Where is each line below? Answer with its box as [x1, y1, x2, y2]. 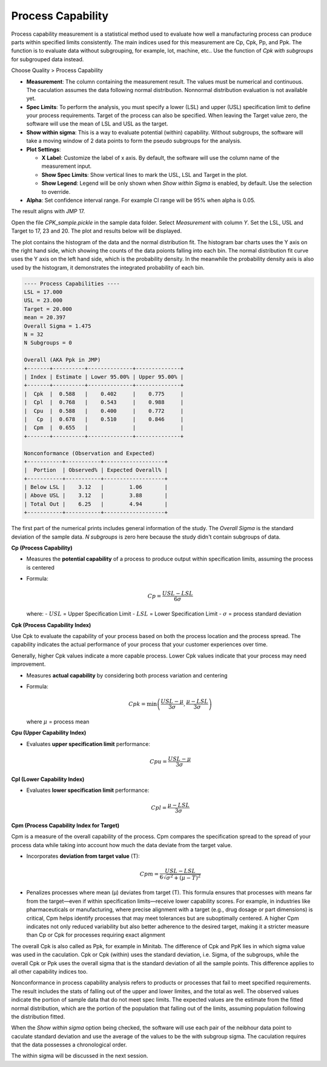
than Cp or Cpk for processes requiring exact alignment [26, 931, 166, 939]
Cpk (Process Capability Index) [11, 621, 91, 628]
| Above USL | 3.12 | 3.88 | [24, 492, 168, 499]
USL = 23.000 [24, 297, 63, 304]
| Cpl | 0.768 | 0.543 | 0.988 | [24, 399, 184, 406]
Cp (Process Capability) [11, 544, 73, 551]
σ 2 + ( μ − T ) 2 [166, 873, 201, 881]
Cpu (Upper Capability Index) [11, 729, 87, 736]
